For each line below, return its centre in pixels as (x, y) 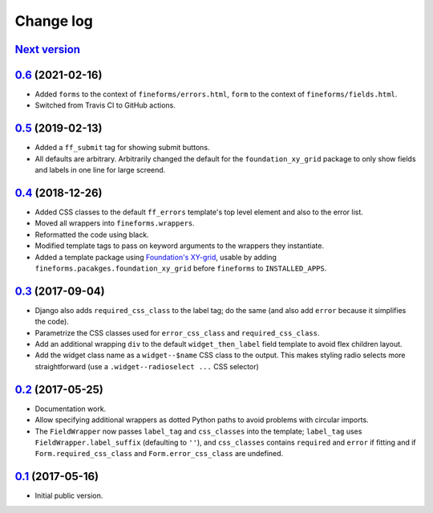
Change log (54, 21)
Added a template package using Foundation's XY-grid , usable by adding (156, 257)
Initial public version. (69, 496)
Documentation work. (71, 409)
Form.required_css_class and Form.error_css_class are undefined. (159, 454)
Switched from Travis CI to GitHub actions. (105, 105)
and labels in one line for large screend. (100, 170)
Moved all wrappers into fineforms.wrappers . (115, 223)
